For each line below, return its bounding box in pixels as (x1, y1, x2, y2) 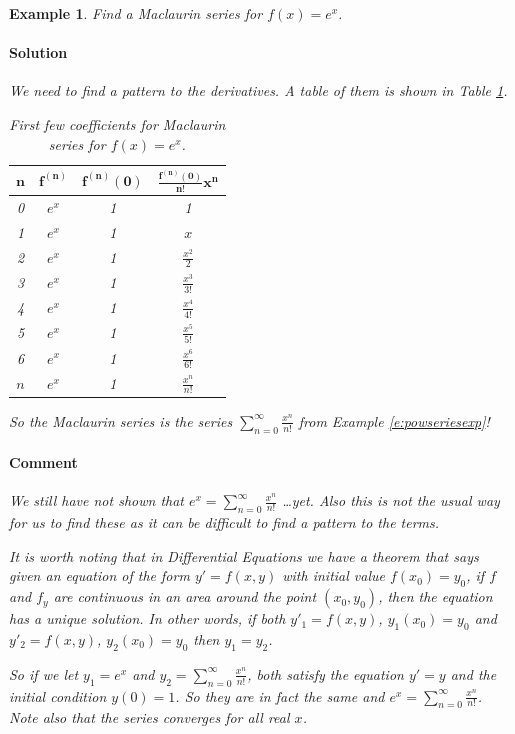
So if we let (9, 663, 79, 684)
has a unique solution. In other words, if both (9, 608, 286, 629)
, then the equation (378, 586, 493, 607)
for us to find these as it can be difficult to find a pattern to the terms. (9, 512, 440, 533)
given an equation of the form (9, 565, 190, 586)
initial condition (9, 685, 107, 706)
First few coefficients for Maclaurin (9, 113, 226, 134)
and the (450, 663, 497, 684)
